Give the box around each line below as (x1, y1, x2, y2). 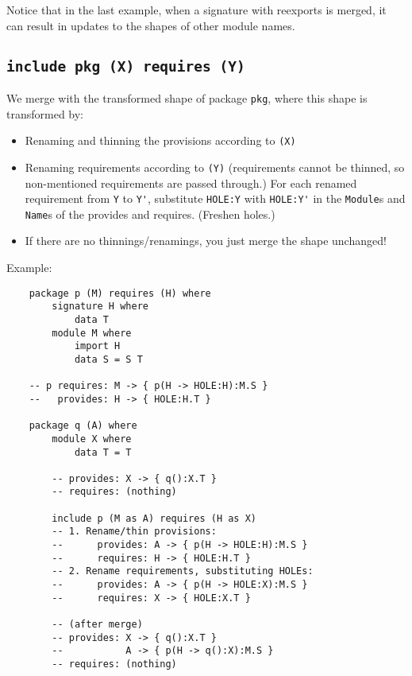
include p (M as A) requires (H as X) (52, 512, 256, 524)
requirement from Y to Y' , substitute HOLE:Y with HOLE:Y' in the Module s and (25, 190, 406, 207)
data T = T (74, 446, 132, 458)
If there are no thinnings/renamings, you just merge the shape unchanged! (25, 232, 387, 249)
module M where (52, 327, 132, 339)
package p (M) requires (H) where (29, 287, 211, 299)
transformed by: (6, 105, 84, 122)
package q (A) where (29, 420, 137, 432)
